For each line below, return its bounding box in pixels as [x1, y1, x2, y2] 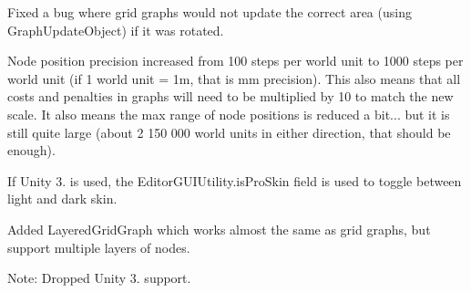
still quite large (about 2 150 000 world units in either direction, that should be [7, 122, 451, 141]
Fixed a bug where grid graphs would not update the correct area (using [7, 3, 412, 21]
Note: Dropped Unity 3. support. [7, 268, 191, 288]
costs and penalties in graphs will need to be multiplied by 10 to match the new [7, 87, 454, 106]
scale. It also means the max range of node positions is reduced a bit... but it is [7, 104, 450, 123]
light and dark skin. [7, 189, 118, 208]
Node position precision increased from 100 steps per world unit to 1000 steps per [7, 51, 464, 70]
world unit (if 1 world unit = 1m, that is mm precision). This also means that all [7, 68, 461, 88]
